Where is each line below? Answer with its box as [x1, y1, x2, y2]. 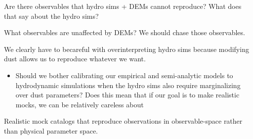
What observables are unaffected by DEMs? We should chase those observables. [4, 27, 245, 38]
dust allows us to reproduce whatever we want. [4, 53, 146, 64]
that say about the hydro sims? [4, 10, 99, 21]
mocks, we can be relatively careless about [15, 99, 144, 109]
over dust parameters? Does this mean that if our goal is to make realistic [15, 90, 240, 100]
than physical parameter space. [4, 125, 98, 136]
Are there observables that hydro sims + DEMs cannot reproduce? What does [4, 1, 242, 11]
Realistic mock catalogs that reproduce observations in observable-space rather [4, 116, 243, 126]
